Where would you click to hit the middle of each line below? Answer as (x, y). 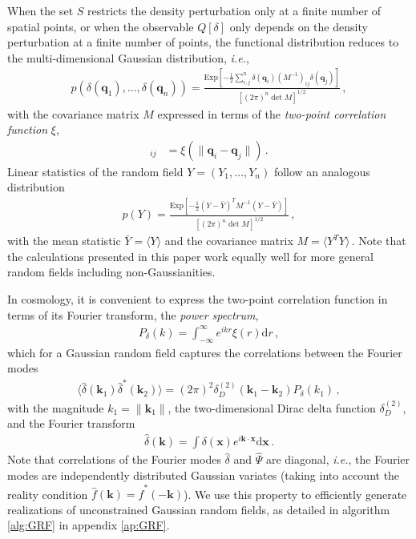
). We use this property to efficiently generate (295, 494)
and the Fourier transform (71, 423)
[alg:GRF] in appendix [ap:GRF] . (89, 525)
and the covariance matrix (229, 241)
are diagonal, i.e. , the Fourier (338, 459)
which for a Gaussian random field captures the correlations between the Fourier (205, 352)
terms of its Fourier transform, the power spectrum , (133, 314)
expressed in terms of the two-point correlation (272, 113)
